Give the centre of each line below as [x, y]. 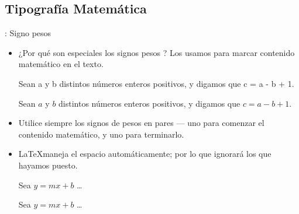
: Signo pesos [28, 33]
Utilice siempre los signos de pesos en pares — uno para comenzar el [141, 123]
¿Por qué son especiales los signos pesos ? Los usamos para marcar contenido [157, 52]
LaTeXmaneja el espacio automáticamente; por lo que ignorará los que [145, 154]
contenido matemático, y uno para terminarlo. [101, 134]
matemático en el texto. [61, 64]
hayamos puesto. [48, 165]
